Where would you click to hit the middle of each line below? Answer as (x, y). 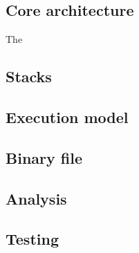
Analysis (36, 198)
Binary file (44, 157)
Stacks (29, 76)
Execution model (67, 116)
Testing (32, 239)
